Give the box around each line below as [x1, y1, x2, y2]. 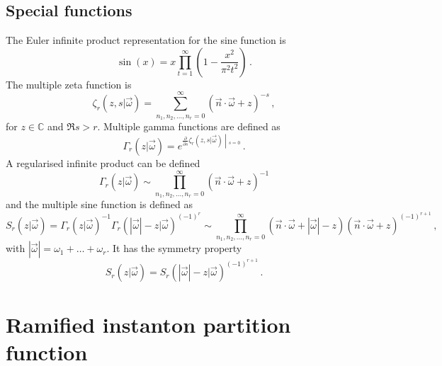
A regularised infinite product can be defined [6, 156, 200, 171]
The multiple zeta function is [6, 76, 132, 91]
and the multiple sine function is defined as [6, 197, 193, 212]
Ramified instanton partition [6, 309, 291, 338]
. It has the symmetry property [106, 241, 242, 256]
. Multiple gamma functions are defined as [97, 118, 280, 133]
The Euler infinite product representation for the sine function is [6, 33, 286, 47]
